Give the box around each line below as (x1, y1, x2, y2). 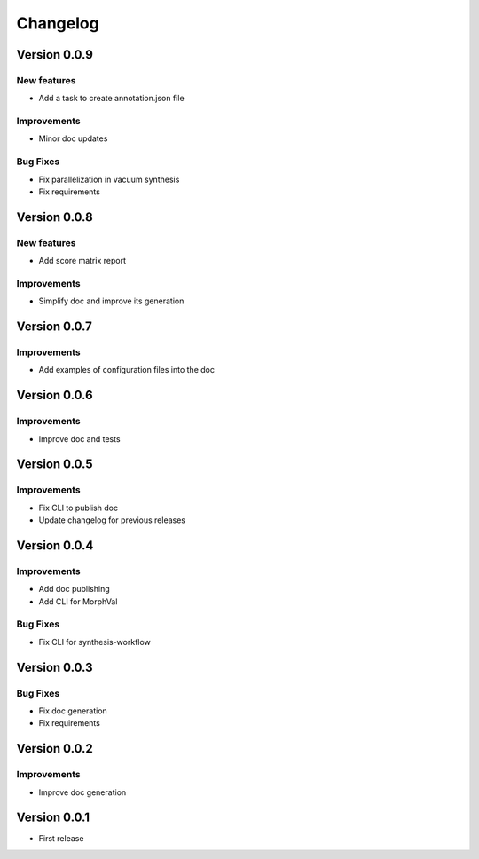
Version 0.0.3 (16, 659, 93, 674)
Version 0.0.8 (16, 209, 93, 225)
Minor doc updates (38, 133, 108, 144)
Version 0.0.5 (16, 457, 93, 472)
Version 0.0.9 (16, 47, 93, 62)
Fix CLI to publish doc (38, 502, 119, 513)
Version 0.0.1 (16, 810, 90, 825)
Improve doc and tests (38, 433, 121, 444)
